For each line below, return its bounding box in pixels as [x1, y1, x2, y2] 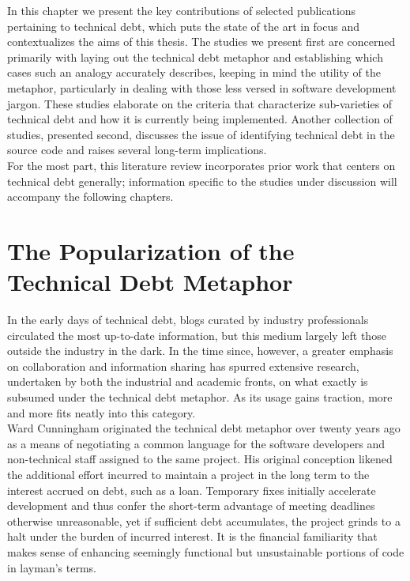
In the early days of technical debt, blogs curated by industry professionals [7, 311, 369, 328]
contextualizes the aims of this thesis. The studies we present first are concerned [7, 33, 396, 50]
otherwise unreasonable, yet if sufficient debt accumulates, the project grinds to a [7, 512, 401, 529]
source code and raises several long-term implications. [7, 141, 267, 158]
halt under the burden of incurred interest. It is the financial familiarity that [7, 528, 378, 545]
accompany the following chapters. [7, 188, 174, 205]
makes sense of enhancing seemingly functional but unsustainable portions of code [7, 543, 404, 560]
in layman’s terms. [7, 559, 96, 575]
